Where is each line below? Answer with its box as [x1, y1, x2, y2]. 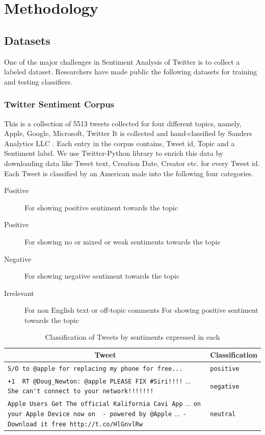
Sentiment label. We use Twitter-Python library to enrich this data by [4, 148, 224, 158]
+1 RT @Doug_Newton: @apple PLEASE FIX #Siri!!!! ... [8, 375, 191, 386]
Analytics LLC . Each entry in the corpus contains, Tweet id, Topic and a [4, 138, 235, 148]
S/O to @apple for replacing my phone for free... [8, 365, 183, 372]
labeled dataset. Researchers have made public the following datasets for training [4, 66, 257, 77]
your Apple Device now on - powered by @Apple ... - [8, 408, 187, 419]
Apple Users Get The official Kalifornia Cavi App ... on [8, 398, 201, 409]
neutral [210, 411, 236, 418]
